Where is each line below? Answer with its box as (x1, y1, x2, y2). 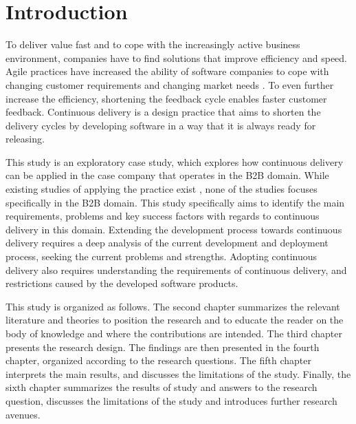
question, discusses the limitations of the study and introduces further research (5, 393, 337, 407)
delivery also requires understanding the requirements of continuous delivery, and (5, 262, 347, 277)
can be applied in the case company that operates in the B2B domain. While (5, 168, 329, 182)
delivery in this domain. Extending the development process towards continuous (5, 222, 342, 236)
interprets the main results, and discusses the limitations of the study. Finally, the (5, 366, 351, 381)
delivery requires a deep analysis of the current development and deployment (5, 235, 329, 250)
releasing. (5, 131, 45, 146)
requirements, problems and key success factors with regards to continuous (5, 209, 320, 223)
